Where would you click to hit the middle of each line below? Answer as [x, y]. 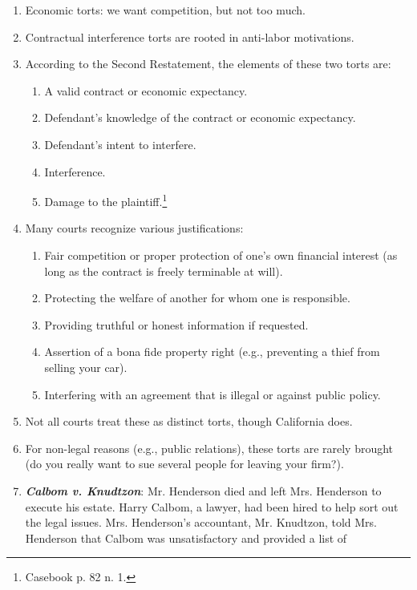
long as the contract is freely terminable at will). [164, 271]
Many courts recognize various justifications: [134, 228]
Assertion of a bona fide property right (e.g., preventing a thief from [212, 352]
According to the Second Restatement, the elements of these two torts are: [208, 64]
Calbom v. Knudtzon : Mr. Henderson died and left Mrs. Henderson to [203, 490]
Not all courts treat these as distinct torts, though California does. [189, 421]
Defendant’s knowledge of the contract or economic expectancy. [200, 117]
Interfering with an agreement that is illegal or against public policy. [213, 394]
